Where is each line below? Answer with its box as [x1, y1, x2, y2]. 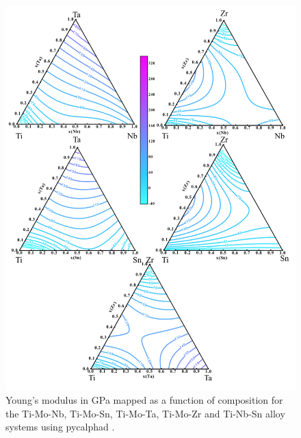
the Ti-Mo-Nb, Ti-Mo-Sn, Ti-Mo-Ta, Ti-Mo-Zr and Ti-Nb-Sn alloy [5, 406, 285, 420]
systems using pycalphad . [5, 419, 115, 434]
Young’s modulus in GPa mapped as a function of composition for [5, 393, 283, 407]
